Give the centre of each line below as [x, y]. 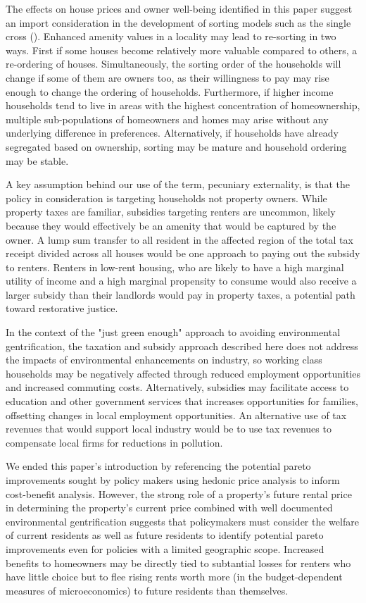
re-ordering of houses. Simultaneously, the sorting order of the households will [173, 64]
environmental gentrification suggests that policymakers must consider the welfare [182, 521]
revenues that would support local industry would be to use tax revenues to [169, 429]
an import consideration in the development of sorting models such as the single [178, 22]
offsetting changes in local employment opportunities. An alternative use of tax [176, 415]
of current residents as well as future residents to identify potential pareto [165, 535]
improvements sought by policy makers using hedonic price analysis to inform [173, 480]
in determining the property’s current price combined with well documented [169, 508]
